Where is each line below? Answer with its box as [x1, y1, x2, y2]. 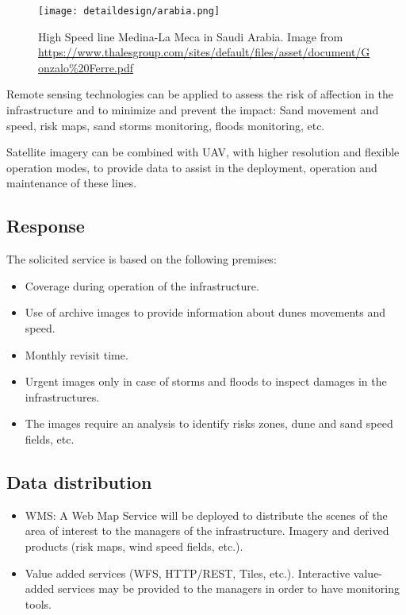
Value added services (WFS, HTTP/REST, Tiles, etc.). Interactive [25, 564, 350, 581]
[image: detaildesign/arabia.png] [38, 6, 220, 17]
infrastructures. [25, 388, 100, 405]
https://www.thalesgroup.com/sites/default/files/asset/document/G [38, 44, 370, 60]
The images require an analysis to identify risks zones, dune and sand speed [25, 415, 393, 432]
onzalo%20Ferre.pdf [38, 59, 134, 75]
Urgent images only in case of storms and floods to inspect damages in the [25, 373, 387, 390]
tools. [25, 595, 52, 612]
